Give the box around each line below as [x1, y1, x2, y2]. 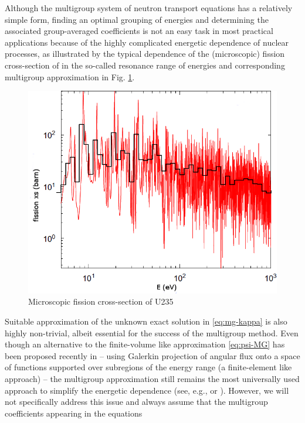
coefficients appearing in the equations [5, 407, 143, 419]
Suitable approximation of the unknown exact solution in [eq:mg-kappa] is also [5, 315, 287, 327]
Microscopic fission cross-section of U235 [28, 295, 174, 308]
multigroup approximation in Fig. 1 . [5, 70, 135, 83]
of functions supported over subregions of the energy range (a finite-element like [5, 361, 292, 373]
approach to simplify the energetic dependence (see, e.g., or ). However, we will [5, 384, 289, 396]
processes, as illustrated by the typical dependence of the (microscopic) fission [5, 47, 285, 60]
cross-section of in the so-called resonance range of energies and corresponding [5, 59, 285, 71]
